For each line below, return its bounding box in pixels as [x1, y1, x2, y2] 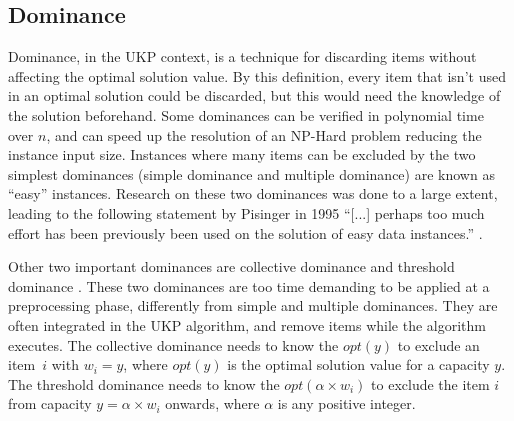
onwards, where [165, 393, 260, 414]
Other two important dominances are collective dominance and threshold [8, 256, 455, 277]
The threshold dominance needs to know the [8, 373, 280, 394]
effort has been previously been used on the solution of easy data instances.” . [8, 222, 483, 243]
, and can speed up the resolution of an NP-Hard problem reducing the [46, 124, 482, 145]
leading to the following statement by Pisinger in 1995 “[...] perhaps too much [8, 202, 485, 223]
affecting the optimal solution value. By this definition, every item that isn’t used [8, 65, 506, 86]
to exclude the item [371, 373, 490, 394]
